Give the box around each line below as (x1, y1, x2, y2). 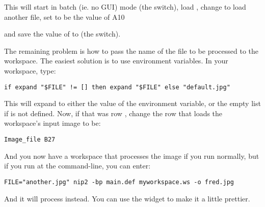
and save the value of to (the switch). (4, 28, 121, 39)
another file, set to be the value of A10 (4, 11, 125, 22)
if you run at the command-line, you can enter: (4, 160, 151, 171)
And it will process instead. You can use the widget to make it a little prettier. (4, 193, 250, 203)
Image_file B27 (4, 136, 56, 143)
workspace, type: (4, 65, 56, 76)
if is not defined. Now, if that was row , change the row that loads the (4, 108, 223, 118)
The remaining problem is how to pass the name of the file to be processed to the (4, 45, 258, 56)
